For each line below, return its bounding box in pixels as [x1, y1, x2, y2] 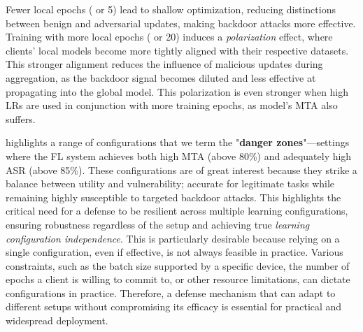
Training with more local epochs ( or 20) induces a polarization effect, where [6, 29, 333, 44]
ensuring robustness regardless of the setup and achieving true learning [6, 217, 310, 231]
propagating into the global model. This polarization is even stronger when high [6, 84, 349, 99]
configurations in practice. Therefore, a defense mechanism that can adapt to [6, 285, 336, 300]
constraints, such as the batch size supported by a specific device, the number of [6, 258, 350, 273]
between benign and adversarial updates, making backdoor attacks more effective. [6, 15, 356, 30]
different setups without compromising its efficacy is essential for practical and [6, 299, 342, 314]
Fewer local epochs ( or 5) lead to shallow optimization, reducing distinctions [6, 2, 336, 16]
